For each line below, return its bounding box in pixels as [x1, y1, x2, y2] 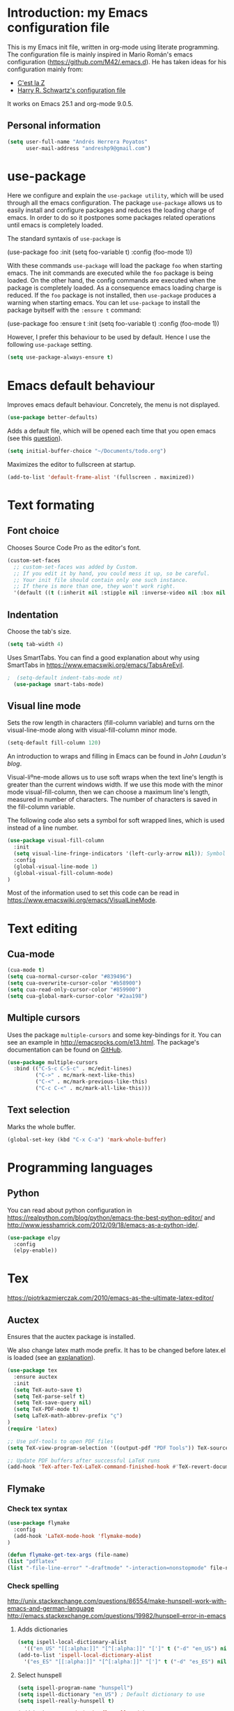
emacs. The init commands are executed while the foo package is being [7, 269, 214, 277]
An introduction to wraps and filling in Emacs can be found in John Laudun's [7, 752, 226, 761]
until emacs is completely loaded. [7, 221, 103, 230]
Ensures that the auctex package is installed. [7, 1333, 136, 1340]
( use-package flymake [7, 1519, 70, 1526]
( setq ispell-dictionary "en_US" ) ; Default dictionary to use [17, 1691, 205, 1698]
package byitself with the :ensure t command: [7, 306, 141, 315]
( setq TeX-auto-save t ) [13, 1387, 82, 1394]
